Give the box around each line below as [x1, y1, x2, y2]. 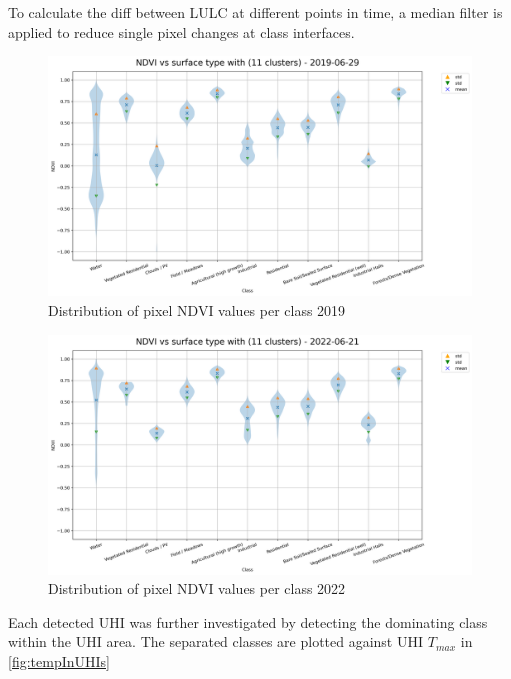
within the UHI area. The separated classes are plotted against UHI [8, 631, 424, 652]
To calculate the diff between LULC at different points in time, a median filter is [8, 2, 503, 22]
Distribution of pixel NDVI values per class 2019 [48, 299, 346, 320]
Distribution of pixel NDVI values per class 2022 [48, 578, 346, 599]
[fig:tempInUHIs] [8, 651, 110, 672]
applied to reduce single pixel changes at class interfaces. [8, 21, 355, 42]
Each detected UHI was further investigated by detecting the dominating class [8, 611, 488, 632]
